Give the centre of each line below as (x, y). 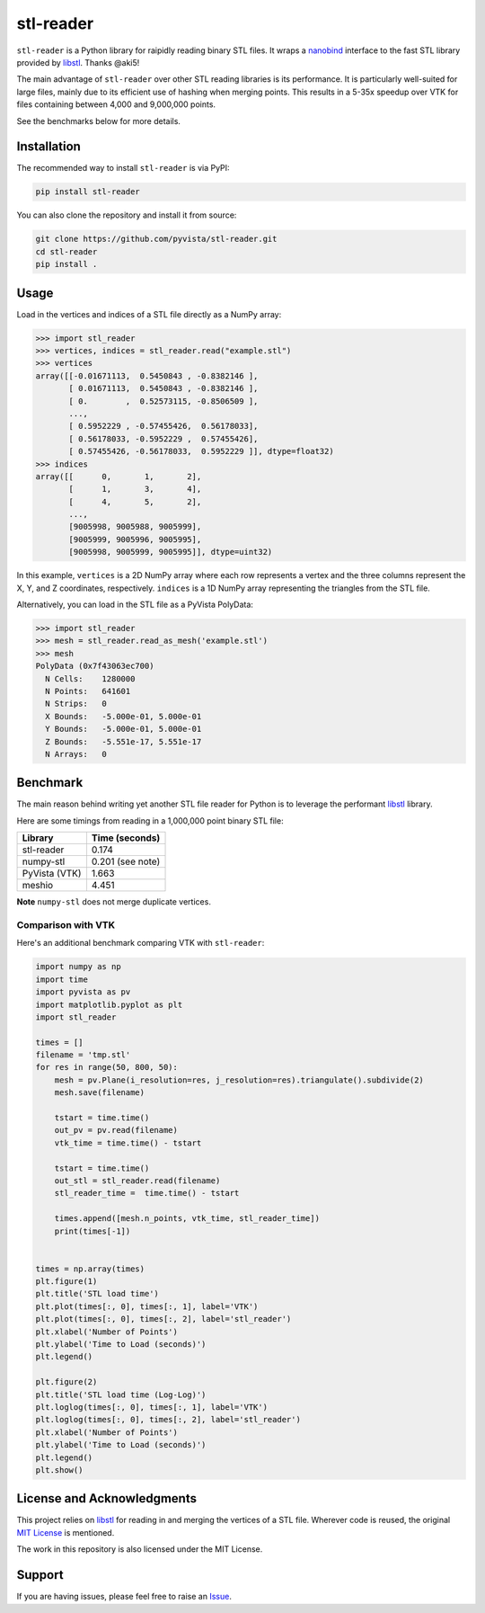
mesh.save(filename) (100, 1093)
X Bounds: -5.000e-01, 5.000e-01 (123, 716)
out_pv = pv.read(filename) (116, 1130)
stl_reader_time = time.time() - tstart (147, 1193)
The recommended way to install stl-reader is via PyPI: (123, 168)
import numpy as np (78, 967)
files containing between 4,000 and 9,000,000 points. (116, 104)
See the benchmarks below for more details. (99, 120)
